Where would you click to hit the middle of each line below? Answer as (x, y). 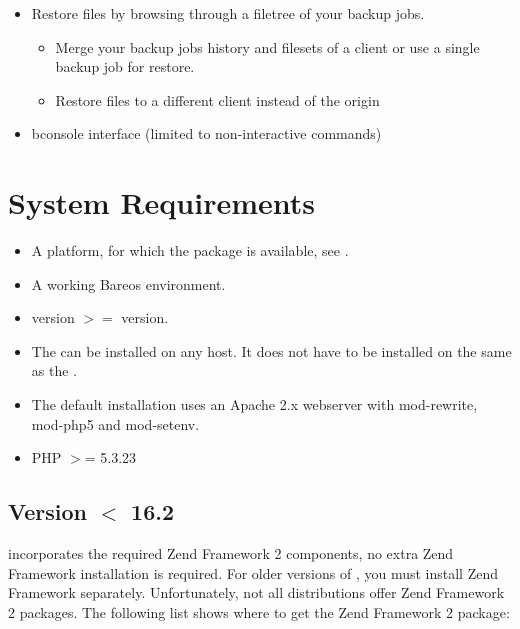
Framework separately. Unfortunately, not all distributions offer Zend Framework (256, 592)
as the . (54, 370)
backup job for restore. (125, 66)
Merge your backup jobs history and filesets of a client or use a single (267, 46)
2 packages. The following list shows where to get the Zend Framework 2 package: (259, 611)
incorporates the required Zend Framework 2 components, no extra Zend (231, 553)
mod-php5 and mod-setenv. (115, 423)
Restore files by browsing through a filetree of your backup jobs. (228, 13)
